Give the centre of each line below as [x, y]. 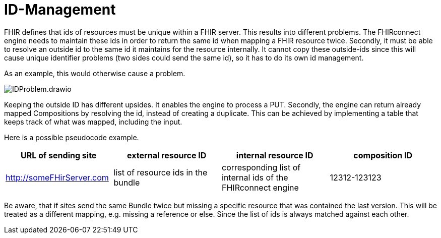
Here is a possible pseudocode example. [72, 137]
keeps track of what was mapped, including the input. [93, 122]
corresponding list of [261, 167]
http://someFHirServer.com [57, 177]
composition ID [383, 155]
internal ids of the [255, 177]
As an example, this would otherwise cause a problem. [95, 73]
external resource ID [167, 155]
